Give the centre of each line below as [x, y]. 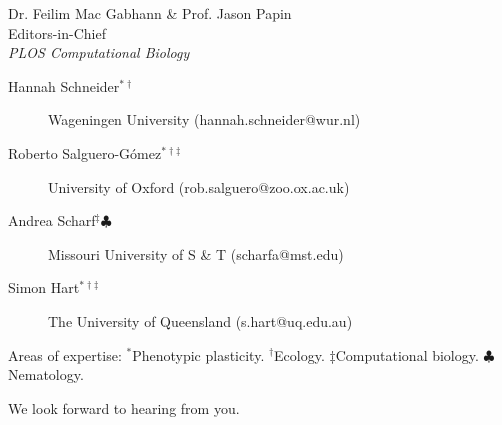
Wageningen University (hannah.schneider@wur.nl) [204, 119]
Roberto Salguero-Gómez [85, 152]
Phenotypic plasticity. [198, 354]
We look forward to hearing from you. [124, 407]
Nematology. [46, 374]
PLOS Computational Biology [99, 52]
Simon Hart [44, 287]
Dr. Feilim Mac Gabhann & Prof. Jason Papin [150, 13]
